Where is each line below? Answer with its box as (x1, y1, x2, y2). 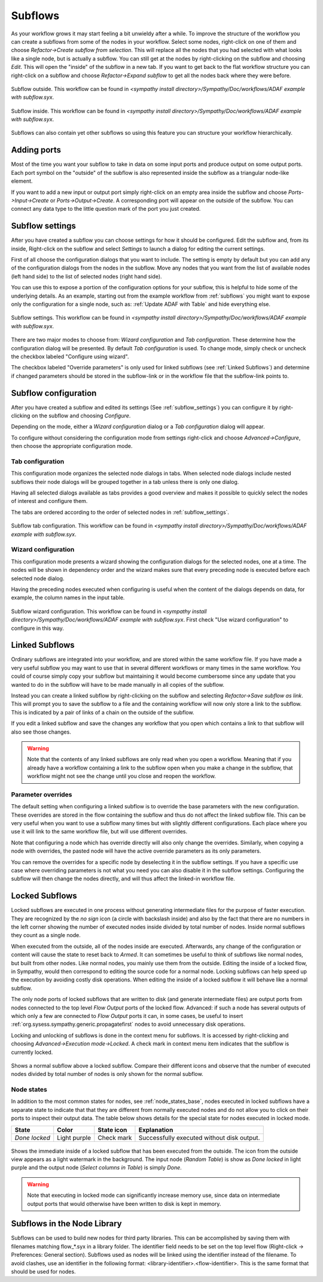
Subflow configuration (11, 388, 97, 398)
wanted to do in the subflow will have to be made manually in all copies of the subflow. (11, 681, 224, 688)
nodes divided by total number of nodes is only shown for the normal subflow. (11, 1071, 203, 1078)
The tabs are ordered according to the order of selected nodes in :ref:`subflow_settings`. (11, 508, 230, 516)
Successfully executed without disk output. (138, 1134, 260, 1142)
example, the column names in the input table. (11, 594, 125, 601)
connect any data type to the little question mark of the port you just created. (11, 205, 201, 213)
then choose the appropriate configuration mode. (11, 443, 133, 450)
